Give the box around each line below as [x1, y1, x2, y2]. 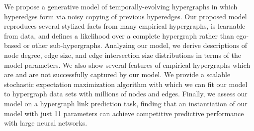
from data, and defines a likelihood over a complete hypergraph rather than [4, 30, 234, 41]
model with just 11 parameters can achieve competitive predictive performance [4, 108, 244, 118]
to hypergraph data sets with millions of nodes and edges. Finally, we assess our [4, 88, 248, 99]
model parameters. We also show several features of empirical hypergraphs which [4, 59, 251, 70]
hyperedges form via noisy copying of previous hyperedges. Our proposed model [4, 11, 247, 21]
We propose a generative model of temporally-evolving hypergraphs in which [4, 1, 238, 11]
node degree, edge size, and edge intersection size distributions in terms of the [4, 49, 241, 60]
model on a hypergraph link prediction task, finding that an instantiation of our [4, 98, 248, 108]
